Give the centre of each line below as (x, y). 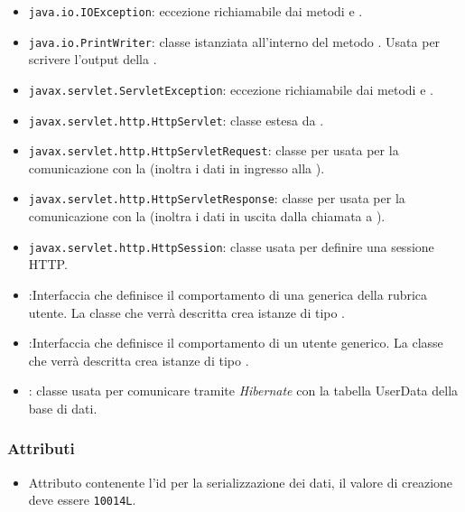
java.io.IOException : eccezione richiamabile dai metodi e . (195, 11)
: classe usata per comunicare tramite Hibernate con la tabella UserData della (243, 391)
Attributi (41, 448)
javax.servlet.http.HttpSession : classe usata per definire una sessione (231, 246)
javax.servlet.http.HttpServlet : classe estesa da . (176, 120)
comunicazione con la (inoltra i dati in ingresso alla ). (177, 168)
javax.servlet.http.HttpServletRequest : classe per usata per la (214, 150)
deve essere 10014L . (82, 500)
